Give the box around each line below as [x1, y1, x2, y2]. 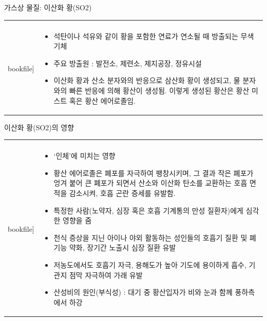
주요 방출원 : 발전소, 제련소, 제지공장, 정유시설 [53, 57, 202, 68]
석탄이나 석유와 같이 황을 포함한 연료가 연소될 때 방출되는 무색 [53, 30, 254, 41]
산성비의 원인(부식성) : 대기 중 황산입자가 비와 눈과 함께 [53, 287, 233, 297]
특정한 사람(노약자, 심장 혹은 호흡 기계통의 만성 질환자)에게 [53, 205, 243, 215]
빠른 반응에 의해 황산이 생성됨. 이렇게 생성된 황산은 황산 [69, 85, 250, 95]
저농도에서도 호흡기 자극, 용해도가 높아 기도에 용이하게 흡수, [53, 259, 246, 270]
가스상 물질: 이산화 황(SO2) [4, 2, 92, 12]
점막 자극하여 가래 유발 [69, 269, 143, 280]
